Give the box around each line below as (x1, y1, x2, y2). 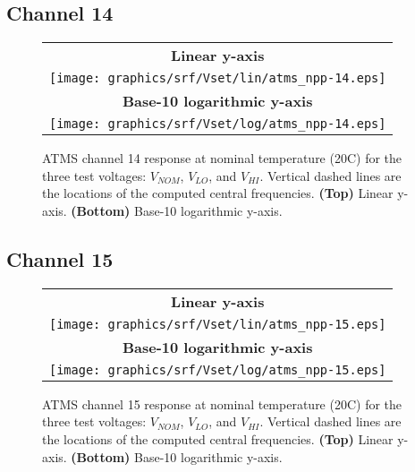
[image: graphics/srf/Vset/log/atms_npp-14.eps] (49, 116, 386, 132)
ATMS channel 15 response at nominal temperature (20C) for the (42, 394, 402, 413)
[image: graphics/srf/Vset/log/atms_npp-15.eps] (49, 362, 386, 377)
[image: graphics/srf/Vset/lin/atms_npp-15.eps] (49, 316, 386, 331)
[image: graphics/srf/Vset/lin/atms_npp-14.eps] (49, 71, 386, 86)
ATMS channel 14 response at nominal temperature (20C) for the (42, 149, 402, 167)
